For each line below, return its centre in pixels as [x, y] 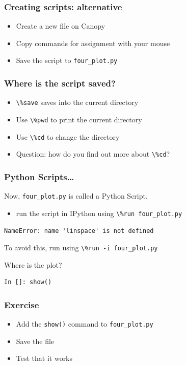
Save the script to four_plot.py [67, 60]
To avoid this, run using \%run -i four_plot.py [81, 248]
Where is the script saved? [60, 83]
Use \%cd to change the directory [68, 136]
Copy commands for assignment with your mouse [93, 43]
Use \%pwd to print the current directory [79, 119]
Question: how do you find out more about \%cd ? [93, 154]
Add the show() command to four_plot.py [85, 324]
